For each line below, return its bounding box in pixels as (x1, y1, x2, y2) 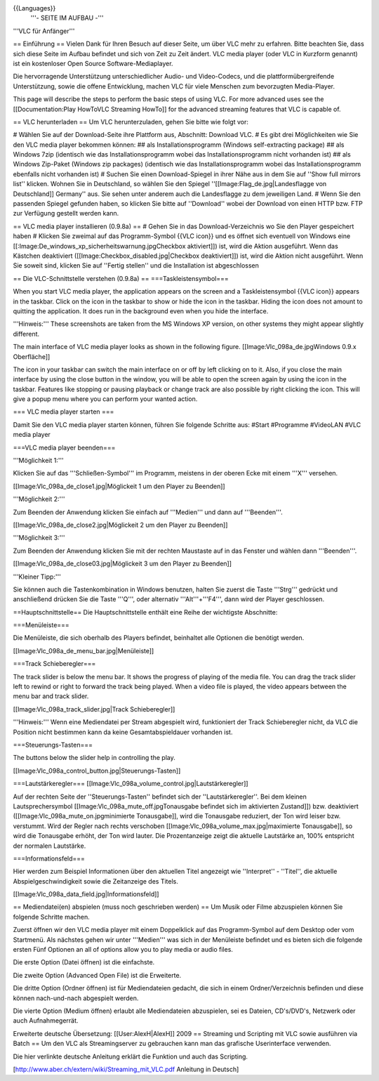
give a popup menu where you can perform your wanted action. (13, 395, 198, 403)
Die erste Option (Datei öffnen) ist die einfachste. (13, 958, 155, 967)
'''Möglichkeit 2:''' (13, 495, 65, 504)
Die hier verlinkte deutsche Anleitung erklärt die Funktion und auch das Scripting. (13, 1052, 248, 1061)
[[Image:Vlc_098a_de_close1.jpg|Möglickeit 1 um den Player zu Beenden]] (13, 482, 225, 490)
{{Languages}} (13, 4, 56, 12)
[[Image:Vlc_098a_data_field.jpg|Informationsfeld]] (13, 890, 159, 898)
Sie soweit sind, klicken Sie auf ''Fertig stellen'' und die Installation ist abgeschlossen (13, 261, 260, 270)
